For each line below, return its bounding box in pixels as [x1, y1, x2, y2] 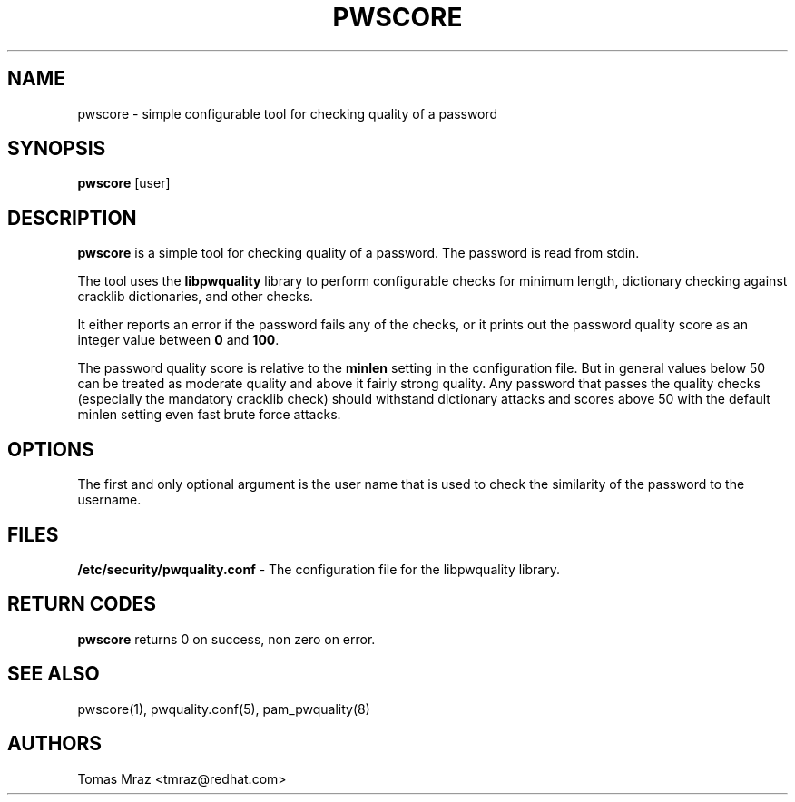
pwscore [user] [77, 175, 171, 191]
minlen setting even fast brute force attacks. [77, 406, 341, 423]
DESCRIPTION [7, 206, 137, 230]
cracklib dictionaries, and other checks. [77, 289, 314, 305]
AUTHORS [7, 732, 103, 756]
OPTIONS [7, 437, 94, 461]
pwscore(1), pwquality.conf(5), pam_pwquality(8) [77, 700, 370, 717]
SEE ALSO [7, 662, 100, 686]
